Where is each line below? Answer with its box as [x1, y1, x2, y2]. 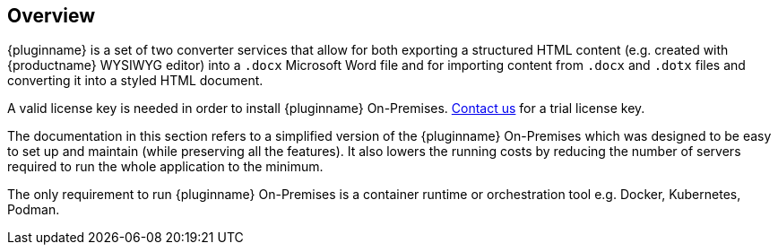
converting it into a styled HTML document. [7, 73, 264, 89]
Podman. [7, 202, 60, 218]
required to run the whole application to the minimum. [7, 159, 324, 175]
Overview [7, 4, 96, 27]
